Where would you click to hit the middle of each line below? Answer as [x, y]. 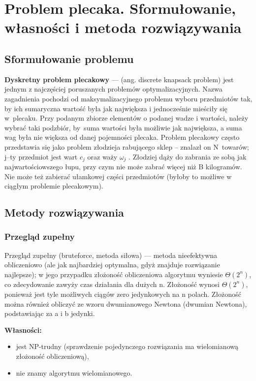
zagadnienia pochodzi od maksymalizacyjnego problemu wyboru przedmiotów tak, [128, 98]
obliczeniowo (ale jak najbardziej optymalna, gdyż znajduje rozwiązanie [112, 265]
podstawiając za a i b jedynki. [50, 313]
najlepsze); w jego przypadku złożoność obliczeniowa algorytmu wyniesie [114, 274]
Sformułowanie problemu [69, 58]
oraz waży [102, 156]
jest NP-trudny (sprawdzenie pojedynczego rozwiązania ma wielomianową [127, 346]
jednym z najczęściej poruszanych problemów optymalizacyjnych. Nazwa [113, 89]
